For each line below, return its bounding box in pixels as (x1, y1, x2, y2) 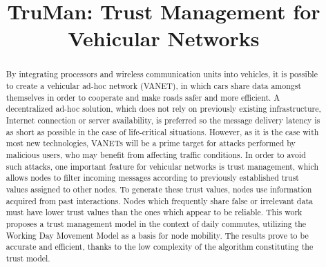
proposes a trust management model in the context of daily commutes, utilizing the (6, 217, 307, 229)
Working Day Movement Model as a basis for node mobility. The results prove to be (6, 229, 309, 241)
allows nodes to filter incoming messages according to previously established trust (6, 172, 299, 184)
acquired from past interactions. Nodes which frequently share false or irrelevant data (6, 195, 313, 206)
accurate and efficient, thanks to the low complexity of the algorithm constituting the (6, 241, 314, 253)
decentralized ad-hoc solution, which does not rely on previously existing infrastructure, (6, 103, 321, 115)
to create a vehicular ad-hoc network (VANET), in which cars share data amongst (6, 80, 302, 92)
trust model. (6, 252, 50, 264)
